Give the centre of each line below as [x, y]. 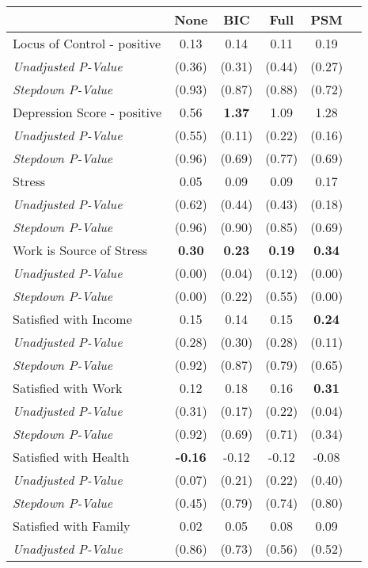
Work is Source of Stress [80, 250]
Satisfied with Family [72, 526]
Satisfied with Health [71, 457]
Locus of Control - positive [87, 43]
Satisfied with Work [68, 388]
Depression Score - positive [87, 112]
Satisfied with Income [72, 319]
